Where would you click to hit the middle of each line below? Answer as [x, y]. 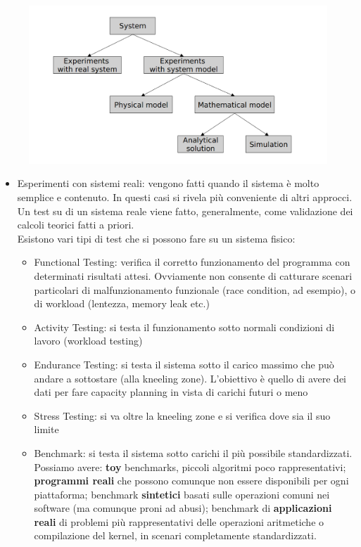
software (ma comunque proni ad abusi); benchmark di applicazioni [183, 508]
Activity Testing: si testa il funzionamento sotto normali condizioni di [184, 327]
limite [46, 429]
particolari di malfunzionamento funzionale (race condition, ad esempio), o [195, 289]
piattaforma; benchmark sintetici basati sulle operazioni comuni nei [182, 494]
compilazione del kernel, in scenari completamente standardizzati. [175, 535]
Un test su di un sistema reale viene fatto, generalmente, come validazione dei [185, 211]
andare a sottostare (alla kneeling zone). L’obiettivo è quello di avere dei [190, 378]
